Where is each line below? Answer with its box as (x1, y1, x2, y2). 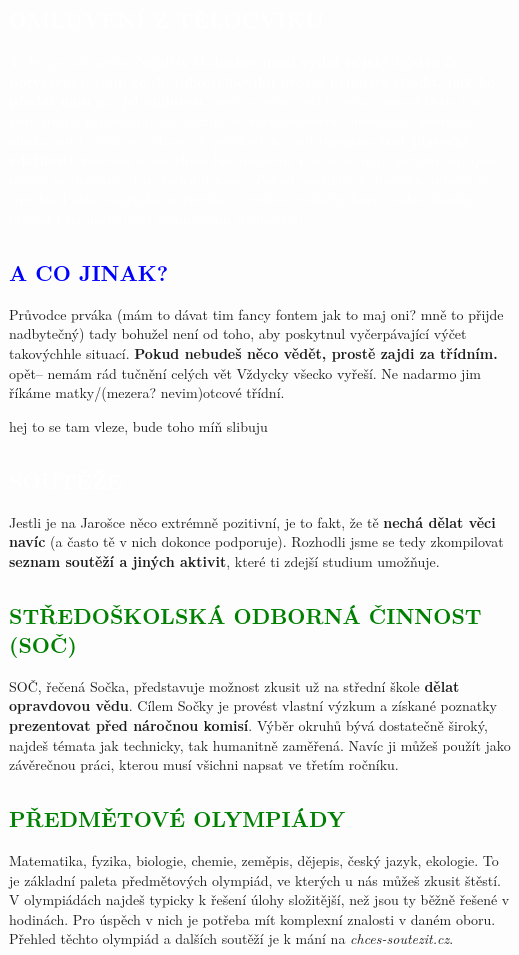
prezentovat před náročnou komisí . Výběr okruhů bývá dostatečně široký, (9, 715, 488, 736)
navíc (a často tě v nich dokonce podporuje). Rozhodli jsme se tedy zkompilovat (9, 531, 504, 552)
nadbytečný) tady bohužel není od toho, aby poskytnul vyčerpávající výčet (9, 323, 467, 344)
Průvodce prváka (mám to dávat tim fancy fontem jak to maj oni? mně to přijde (9, 303, 504, 324)
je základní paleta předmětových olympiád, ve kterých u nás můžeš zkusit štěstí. (9, 869, 501, 890)
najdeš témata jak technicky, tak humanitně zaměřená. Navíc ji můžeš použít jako (9, 734, 511, 755)
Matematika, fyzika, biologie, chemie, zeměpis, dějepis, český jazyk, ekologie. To (9, 850, 499, 871)
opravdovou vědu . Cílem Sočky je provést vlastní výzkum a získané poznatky (9, 695, 497, 716)
